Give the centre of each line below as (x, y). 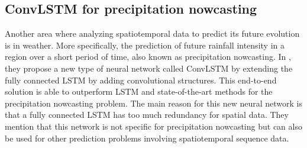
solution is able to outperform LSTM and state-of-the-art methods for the (139, 91)
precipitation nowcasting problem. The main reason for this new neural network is (153, 103)
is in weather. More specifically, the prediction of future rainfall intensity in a (145, 45)
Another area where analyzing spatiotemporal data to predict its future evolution (152, 33)
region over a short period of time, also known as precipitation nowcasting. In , (148, 57)
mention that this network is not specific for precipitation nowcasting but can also (153, 126)
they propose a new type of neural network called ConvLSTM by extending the (149, 68)
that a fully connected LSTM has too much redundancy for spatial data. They (147, 115)
